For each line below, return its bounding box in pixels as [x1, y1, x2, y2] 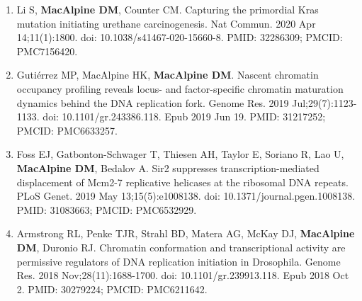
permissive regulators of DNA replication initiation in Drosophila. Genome [16, 254, 341, 268]
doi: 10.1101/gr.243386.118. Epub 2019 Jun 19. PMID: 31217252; [43, 109, 326, 124]
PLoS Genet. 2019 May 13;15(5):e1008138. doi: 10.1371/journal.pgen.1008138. [16, 188, 356, 203]
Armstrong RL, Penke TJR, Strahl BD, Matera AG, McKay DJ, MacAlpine [16, 226, 355, 241]
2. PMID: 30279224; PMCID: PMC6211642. [16, 281, 208, 296]
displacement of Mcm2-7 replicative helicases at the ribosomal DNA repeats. [16, 174, 349, 189]
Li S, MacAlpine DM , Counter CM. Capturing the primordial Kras [16, 2, 319, 16]
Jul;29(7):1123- [292, 95, 357, 110]
